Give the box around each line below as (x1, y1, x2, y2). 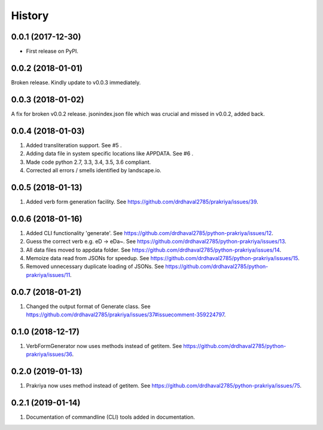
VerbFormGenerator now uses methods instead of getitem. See (26, 342, 182, 349)
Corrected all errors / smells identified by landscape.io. (26, 166, 161, 173)
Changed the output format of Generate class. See (26, 303, 151, 310)
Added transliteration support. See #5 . (26, 141, 122, 149)
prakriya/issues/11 (26, 271, 71, 278)
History (11, 9, 49, 22)
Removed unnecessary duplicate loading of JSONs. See (26, 263, 164, 270)
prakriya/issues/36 (26, 350, 72, 358)
